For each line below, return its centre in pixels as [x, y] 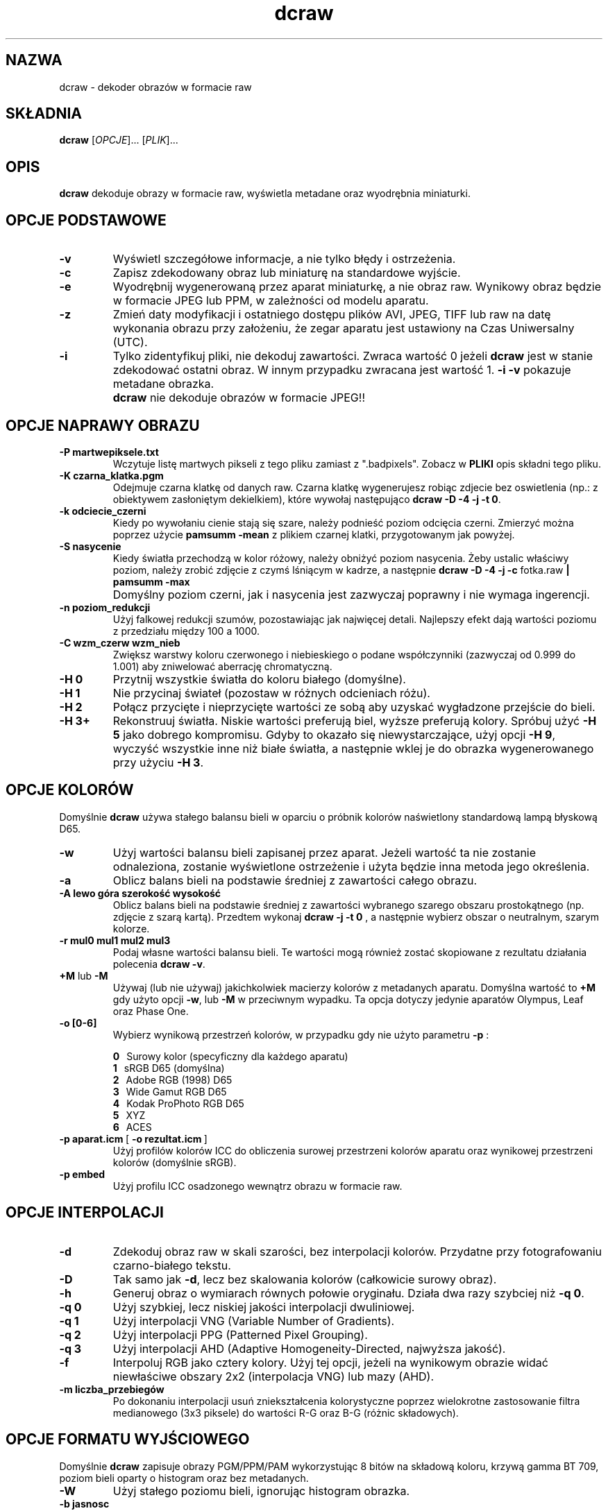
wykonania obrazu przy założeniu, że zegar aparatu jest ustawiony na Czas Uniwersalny [344, 328]
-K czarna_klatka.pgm [111, 475]
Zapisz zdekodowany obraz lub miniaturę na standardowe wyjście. [287, 273]
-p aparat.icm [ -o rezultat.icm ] [133, 1138]
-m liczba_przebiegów [112, 1389]
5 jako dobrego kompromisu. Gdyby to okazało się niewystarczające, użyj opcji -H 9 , [334, 734]
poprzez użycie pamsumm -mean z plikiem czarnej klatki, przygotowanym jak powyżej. [314, 534]
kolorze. [131, 928]
